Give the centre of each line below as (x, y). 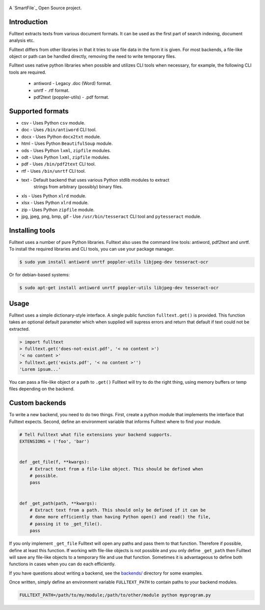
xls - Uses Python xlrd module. (54, 196)
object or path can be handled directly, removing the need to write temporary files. (93, 56)
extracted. (19, 329)
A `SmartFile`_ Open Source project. (45, 8)
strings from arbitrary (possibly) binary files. (78, 187)
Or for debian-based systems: (40, 275)
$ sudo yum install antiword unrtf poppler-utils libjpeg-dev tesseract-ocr (114, 262)
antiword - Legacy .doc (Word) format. (73, 83)
